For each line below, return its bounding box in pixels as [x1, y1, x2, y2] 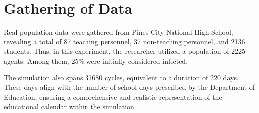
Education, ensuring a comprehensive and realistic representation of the [4, 91, 222, 102]
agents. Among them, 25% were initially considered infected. [4, 55, 188, 66]
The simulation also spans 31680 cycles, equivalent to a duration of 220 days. [4, 72, 239, 82]
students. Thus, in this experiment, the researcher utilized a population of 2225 [4, 46, 246, 56]
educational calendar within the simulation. [4, 101, 136, 112]
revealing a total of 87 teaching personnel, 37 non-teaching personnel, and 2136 [4, 36, 245, 46]
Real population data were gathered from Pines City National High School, [4, 27, 233, 37]
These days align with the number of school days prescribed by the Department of [4, 82, 255, 92]
